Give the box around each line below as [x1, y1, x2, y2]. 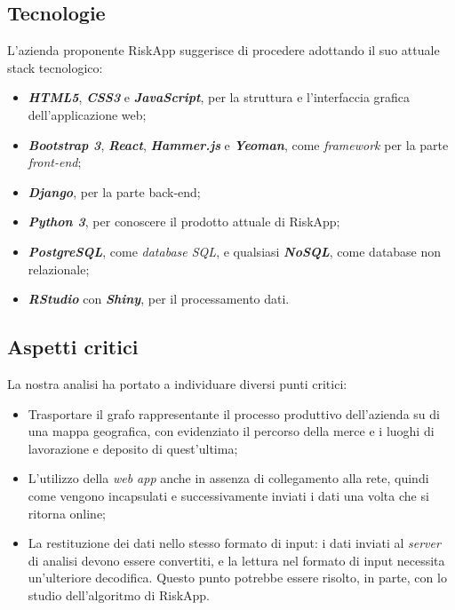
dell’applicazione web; [28, 105, 147, 123]
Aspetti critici [7, 333, 139, 360]
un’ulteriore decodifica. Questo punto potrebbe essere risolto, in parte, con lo [28, 568, 447, 587]
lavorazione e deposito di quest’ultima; [28, 439, 238, 457]
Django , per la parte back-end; [28, 182, 201, 201]
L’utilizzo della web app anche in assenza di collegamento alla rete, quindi [28, 469, 429, 487]
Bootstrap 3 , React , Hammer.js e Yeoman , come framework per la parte [28, 135, 449, 154]
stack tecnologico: [7, 58, 103, 76]
